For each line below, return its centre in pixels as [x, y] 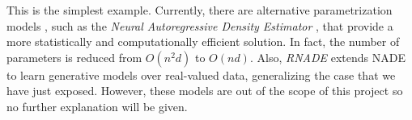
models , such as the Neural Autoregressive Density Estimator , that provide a [200, 25]
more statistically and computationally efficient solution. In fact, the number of [203, 41]
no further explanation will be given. [97, 106]
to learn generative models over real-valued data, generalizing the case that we [201, 74]
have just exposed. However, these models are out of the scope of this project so [205, 91]
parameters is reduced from [74, 57]
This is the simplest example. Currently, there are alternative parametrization [200, 10]
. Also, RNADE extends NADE [327, 57]
